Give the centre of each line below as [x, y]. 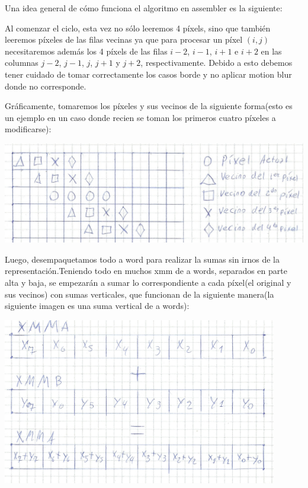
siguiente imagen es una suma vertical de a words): [97, 306]
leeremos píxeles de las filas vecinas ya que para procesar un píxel [124, 39]
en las [271, 51]
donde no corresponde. [46, 86]
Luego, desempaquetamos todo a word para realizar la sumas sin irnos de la [142, 259]
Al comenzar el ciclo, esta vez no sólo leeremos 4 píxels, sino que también [138, 28]
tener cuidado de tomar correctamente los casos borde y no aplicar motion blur [148, 74]
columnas [22, 63]
